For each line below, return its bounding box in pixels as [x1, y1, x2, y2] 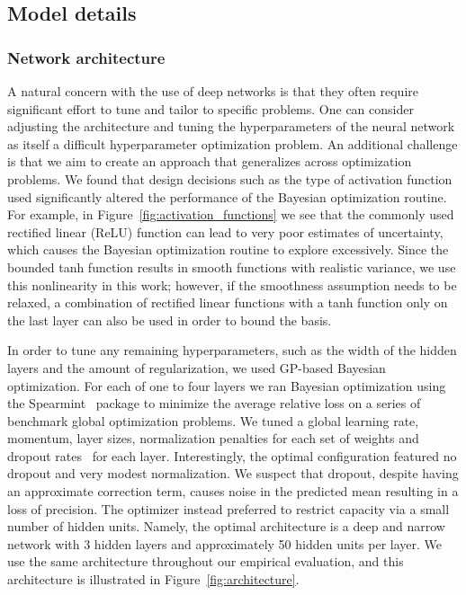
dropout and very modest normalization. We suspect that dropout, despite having [7, 464, 459, 483]
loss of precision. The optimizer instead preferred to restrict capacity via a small [7, 499, 450, 518]
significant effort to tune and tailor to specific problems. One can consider [7, 99, 414, 118]
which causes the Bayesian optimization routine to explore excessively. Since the [7, 240, 449, 259]
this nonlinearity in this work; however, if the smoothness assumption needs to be [7, 275, 457, 294]
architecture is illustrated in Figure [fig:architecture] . [7, 570, 300, 589]
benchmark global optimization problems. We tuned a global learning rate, [7, 411, 419, 430]
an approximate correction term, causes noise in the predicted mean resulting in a [7, 482, 459, 501]
